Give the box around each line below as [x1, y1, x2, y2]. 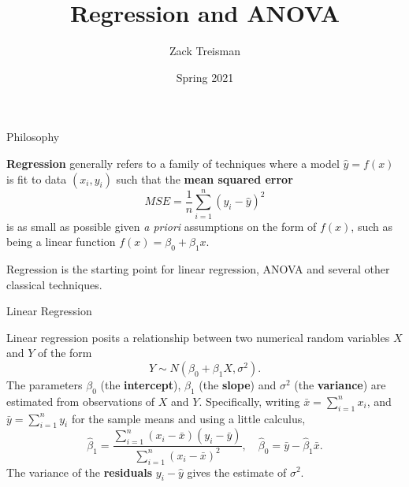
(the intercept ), [100, 376, 181, 392]
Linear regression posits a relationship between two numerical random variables [6, 329, 390, 345]
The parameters [6, 376, 83, 392]
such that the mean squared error [116, 170, 293, 187]
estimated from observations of [6, 392, 155, 409]
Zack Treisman [169, 43, 240, 59]
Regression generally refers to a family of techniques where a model [6, 154, 340, 171]
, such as [351, 217, 392, 234]
